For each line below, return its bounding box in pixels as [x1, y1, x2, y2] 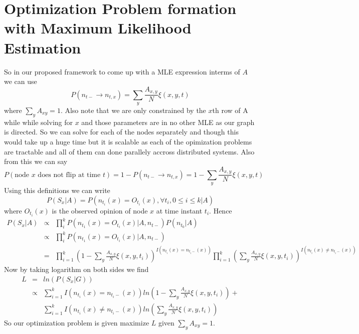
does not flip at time [38, 171, 101, 178]
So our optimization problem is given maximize [4, 317, 149, 327]
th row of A [212, 104, 248, 115]
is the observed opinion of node [52, 205, 148, 215]
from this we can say [4, 156, 68, 166]
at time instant [156, 205, 203, 215]
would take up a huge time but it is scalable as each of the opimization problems [4, 136, 252, 146]
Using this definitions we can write [4, 185, 110, 195]
